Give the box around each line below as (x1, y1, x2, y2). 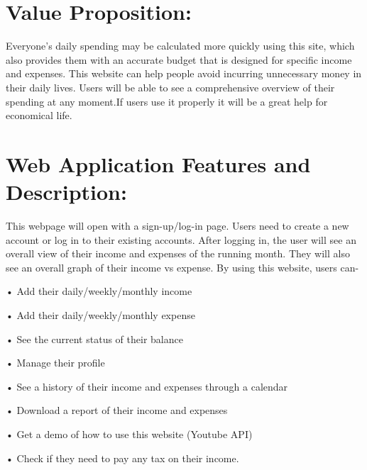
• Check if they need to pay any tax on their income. (6, 450, 239, 465)
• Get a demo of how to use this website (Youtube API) (6, 426, 253, 441)
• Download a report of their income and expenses (6, 403, 228, 418)
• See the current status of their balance (6, 331, 183, 346)
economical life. (6, 108, 72, 123)
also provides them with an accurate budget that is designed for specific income (6, 52, 352, 67)
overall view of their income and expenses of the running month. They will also (6, 246, 350, 261)
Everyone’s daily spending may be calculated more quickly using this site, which (6, 38, 355, 53)
